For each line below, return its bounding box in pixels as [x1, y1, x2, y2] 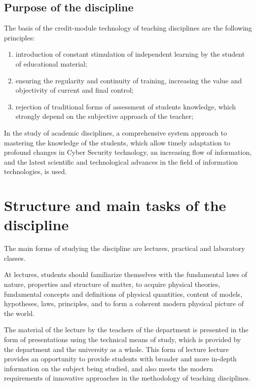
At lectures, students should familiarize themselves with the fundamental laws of [4, 269, 247, 280]
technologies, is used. [4, 166, 67, 176]
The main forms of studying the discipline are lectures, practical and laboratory [4, 243, 245, 253]
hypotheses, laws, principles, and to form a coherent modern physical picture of [4, 298, 244, 309]
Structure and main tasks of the [4, 195, 226, 215]
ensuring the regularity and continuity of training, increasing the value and [15, 75, 242, 85]
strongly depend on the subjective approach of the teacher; [15, 111, 193, 121]
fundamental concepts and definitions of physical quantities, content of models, [4, 288, 243, 299]
